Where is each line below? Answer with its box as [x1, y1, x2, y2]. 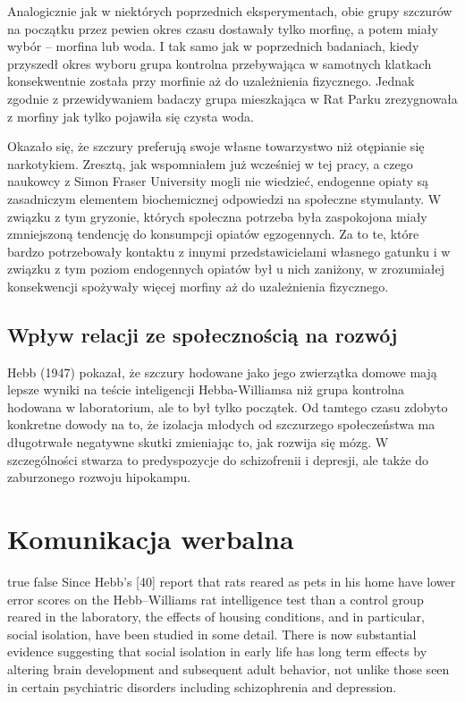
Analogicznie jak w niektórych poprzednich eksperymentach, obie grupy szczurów [7, 2, 452, 20]
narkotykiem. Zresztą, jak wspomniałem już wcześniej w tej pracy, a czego [7, 154, 413, 173]
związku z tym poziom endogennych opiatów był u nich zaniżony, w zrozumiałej [7, 259, 444, 278]
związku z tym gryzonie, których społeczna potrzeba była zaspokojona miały [7, 207, 427, 225]
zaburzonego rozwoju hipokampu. [7, 468, 191, 486]
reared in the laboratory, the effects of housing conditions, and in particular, [7, 607, 425, 626]
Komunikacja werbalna [7, 520, 294, 557]
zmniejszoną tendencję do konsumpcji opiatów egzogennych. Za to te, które [7, 224, 419, 243]
